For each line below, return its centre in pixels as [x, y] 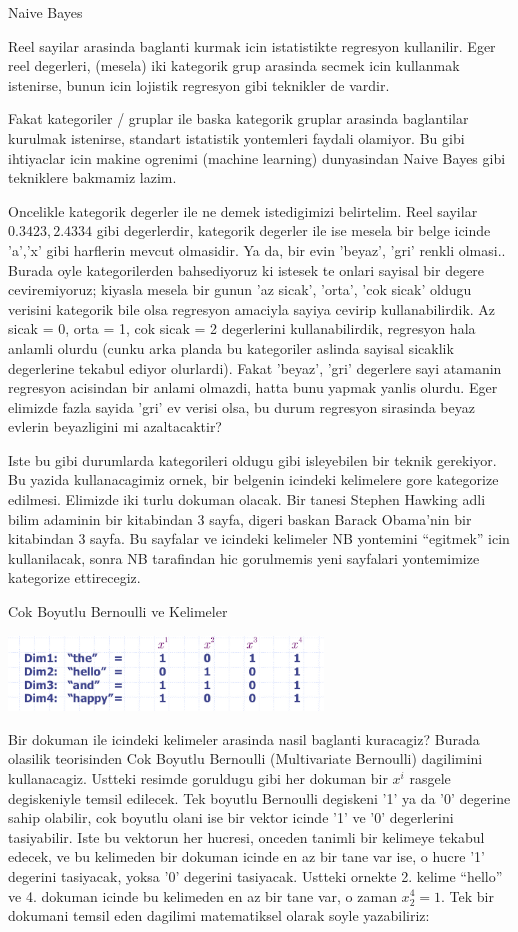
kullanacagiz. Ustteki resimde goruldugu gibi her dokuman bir [198, 777]
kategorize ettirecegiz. [74, 577]
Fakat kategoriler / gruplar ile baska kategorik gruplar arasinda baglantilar [238, 118]
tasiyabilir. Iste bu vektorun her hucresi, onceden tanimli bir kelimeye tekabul [246, 836]
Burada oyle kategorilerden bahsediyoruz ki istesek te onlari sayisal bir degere [246, 269]
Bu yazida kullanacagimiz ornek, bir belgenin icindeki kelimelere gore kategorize [253, 479]
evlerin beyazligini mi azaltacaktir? [115, 426]
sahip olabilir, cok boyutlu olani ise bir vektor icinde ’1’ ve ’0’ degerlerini [231, 817]
